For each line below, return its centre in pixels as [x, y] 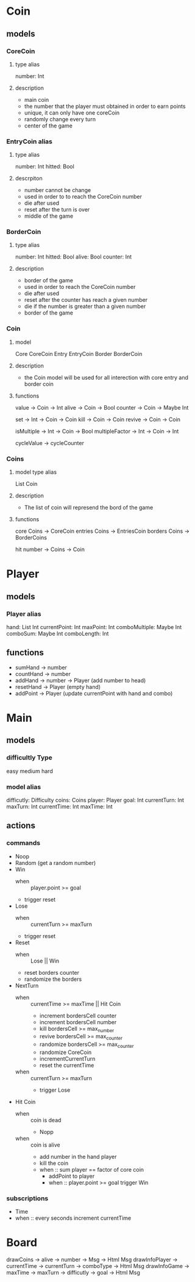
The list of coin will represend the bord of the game [89, 508]
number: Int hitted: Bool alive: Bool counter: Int [73, 257]
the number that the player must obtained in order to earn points [105, 106]
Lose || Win [45, 961]
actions [21, 826]
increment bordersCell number [78, 1022]
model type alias [36, 472]
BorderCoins [31, 538]
